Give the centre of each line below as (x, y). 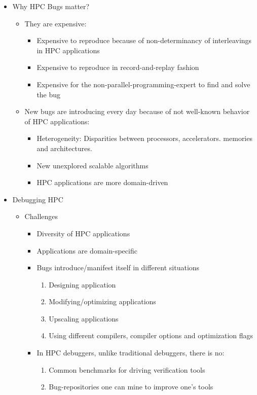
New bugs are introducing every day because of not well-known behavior (137, 111)
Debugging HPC (38, 199)
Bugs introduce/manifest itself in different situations (118, 267)
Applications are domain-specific (87, 250)
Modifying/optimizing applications (102, 301)
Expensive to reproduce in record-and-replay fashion (118, 67)
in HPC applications (68, 50)
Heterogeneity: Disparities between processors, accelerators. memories (144, 138)
